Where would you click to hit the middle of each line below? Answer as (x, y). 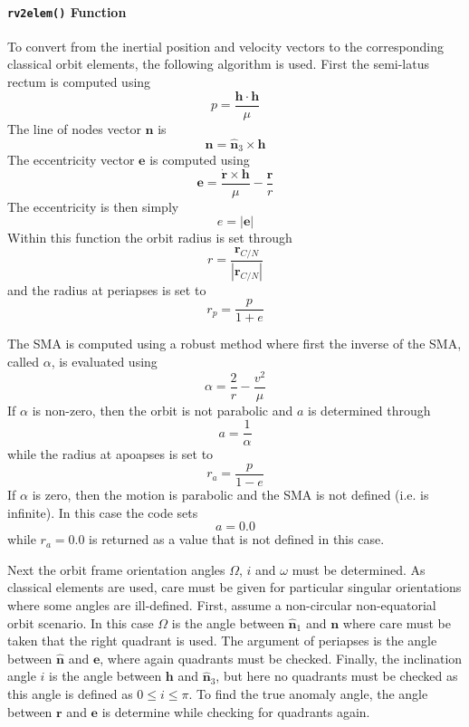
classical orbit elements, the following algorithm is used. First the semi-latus (219, 64)
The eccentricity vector (71, 159)
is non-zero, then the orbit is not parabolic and (163, 410)
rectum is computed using (79, 82)
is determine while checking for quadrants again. (236, 711)
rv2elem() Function (67, 11)
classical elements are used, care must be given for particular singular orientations (234, 587)
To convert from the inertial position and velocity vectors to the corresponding (225, 46)
